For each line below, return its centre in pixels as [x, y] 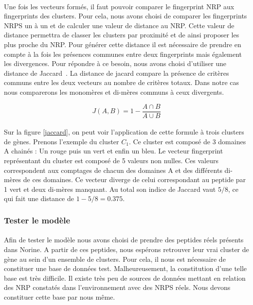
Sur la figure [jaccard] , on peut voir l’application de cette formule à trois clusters [124, 132]
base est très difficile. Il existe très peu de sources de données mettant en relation [125, 278]
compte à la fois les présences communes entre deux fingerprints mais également [123, 54]
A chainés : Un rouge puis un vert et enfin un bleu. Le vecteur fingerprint [114, 151]
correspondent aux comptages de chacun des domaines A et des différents [113, 170]
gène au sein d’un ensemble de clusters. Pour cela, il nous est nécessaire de [115, 259]
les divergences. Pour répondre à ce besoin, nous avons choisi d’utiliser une [115, 63]
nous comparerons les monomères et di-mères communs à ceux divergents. [114, 92]
